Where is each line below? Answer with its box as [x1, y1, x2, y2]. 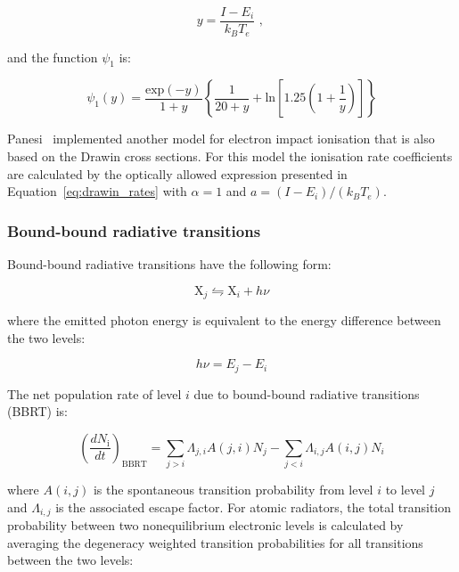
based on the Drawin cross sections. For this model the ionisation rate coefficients [7, 146, 453, 165]
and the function [7, 47, 98, 66]
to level [385, 480, 425, 499]
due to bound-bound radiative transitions [193, 384, 420, 403]
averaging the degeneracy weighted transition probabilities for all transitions [7, 533, 423, 552]
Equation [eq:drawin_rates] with [7, 182, 187, 200]
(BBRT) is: [7, 402, 68, 421]
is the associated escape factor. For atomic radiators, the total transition [55, 497, 452, 516]
